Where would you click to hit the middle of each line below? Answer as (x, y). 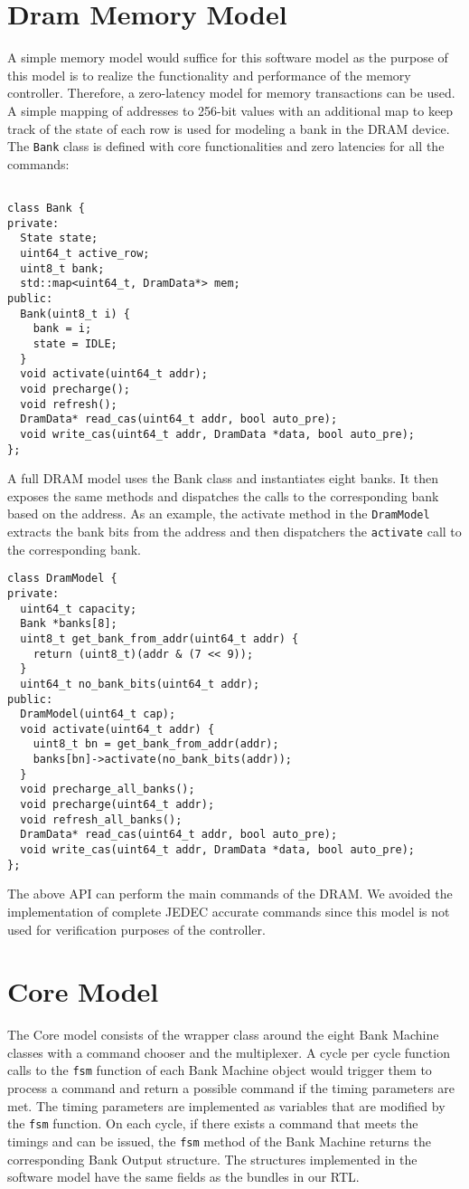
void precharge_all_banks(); (108, 789)
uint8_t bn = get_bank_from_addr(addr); (156, 744)
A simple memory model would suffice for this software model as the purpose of (228, 57)
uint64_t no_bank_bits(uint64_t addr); (140, 684)
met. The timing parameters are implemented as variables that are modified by (226, 1105)
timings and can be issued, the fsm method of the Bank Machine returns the (219, 1141)
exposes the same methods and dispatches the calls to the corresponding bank (223, 495)
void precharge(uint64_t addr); (117, 805)
